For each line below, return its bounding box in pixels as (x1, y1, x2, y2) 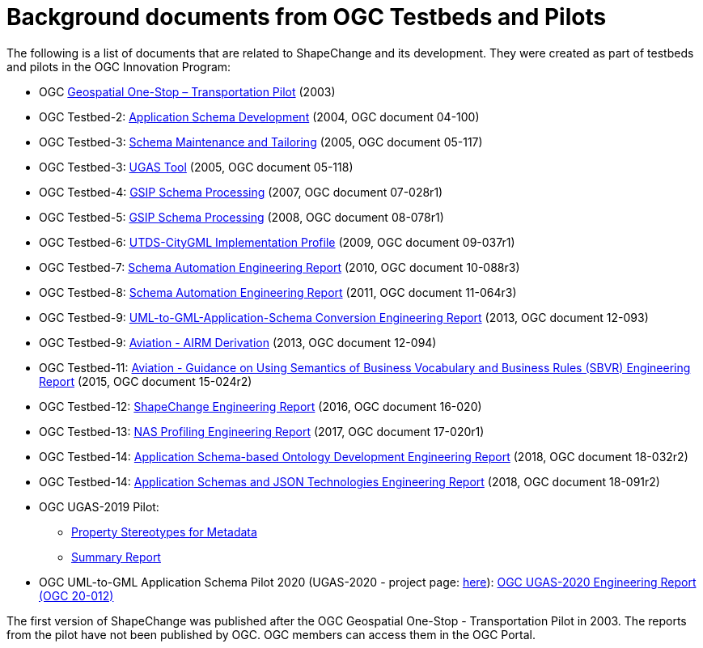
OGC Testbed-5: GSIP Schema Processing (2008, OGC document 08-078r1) (39, 210, 444, 224)
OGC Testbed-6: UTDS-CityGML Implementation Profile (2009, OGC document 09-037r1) (39, 235, 515, 249)
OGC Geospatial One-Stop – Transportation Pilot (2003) (39, 84, 336, 99)
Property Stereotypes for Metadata (71, 524, 257, 539)
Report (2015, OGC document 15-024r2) (39, 374, 252, 388)
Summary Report (71, 549, 161, 564)
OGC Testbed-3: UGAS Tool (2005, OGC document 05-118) (39, 159, 354, 174)
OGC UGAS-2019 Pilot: (39, 499, 159, 514)
